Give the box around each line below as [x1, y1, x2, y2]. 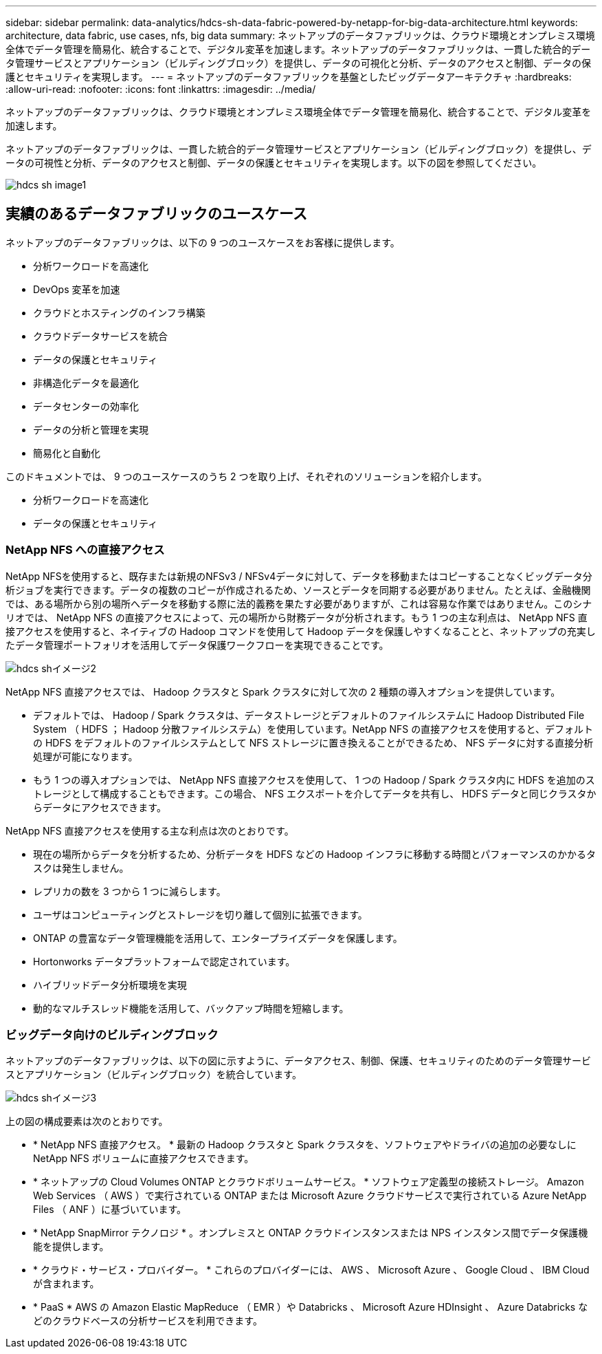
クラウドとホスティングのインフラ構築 [33, 306, 205, 319]
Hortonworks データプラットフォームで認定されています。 [33, 955, 296, 967]
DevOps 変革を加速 [33, 283, 120, 295]
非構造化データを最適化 [33, 376, 139, 389]
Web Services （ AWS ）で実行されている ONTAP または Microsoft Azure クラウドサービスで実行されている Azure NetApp [33, 1190, 587, 1202]
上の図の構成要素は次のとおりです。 [5, 1115, 168, 1128]
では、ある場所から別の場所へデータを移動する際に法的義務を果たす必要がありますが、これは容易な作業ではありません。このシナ [5, 597, 592, 610]
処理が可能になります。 [33, 750, 138, 762]
